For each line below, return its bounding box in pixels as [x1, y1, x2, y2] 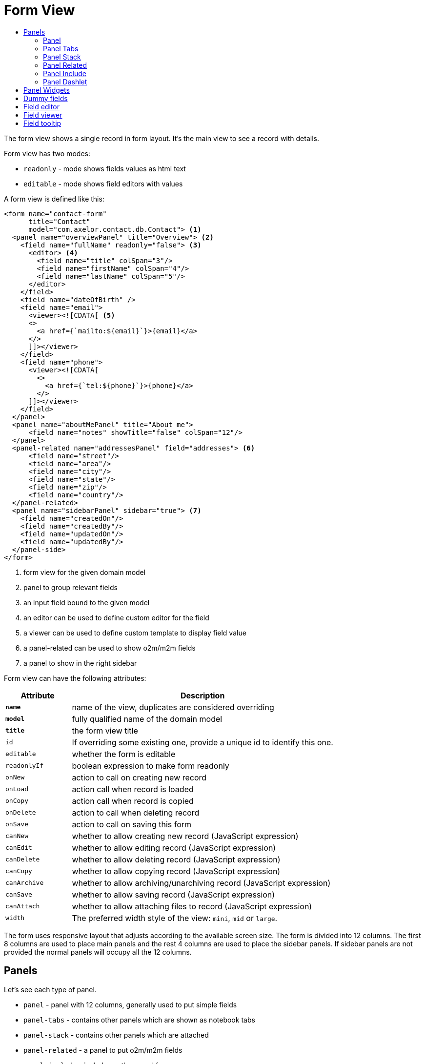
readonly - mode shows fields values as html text [23, 164, 186, 173]
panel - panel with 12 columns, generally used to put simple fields [23, 1000, 237, 1009]
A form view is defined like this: [4, 194, 104, 203]
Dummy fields [23, 94, 68, 102]
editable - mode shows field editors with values [23, 179, 183, 188]
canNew [5, 832, 28, 840]
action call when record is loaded [72, 784, 194, 794]
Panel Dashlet [43, 77, 87, 86]
